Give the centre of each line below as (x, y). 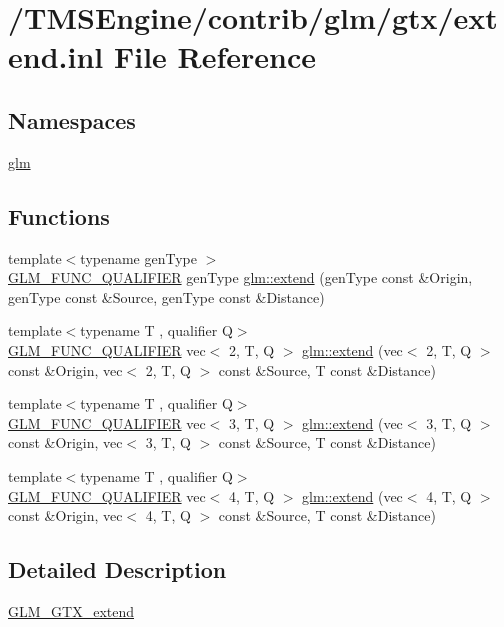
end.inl (56, 56)
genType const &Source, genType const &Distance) (166, 296)
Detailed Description (117, 569)
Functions (59, 215)
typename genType (138, 257)
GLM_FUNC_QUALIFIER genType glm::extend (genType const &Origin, (240, 277)
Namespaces (72, 119)
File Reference (215, 56)
